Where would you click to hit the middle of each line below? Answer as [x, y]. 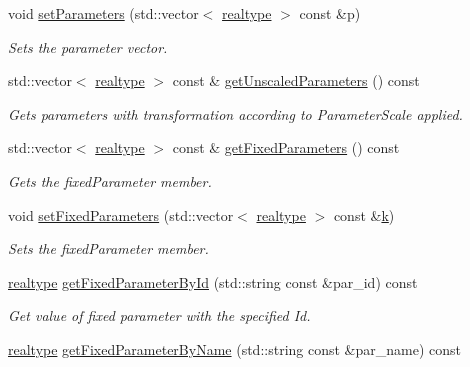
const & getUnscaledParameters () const [296, 80]
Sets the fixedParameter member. [108, 248]
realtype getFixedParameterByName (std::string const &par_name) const [234, 348]
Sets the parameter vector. [88, 46]
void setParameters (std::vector [103, 13]
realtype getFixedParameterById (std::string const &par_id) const [213, 281]
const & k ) [364, 214]
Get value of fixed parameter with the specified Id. [159, 315]
